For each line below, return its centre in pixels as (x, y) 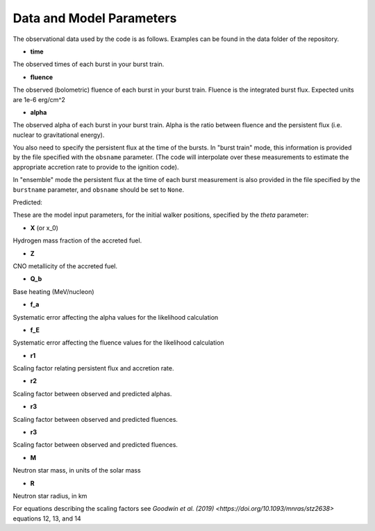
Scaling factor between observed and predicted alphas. (92, 393)
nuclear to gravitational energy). (59, 135)
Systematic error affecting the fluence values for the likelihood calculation (119, 343)
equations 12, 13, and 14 (47, 518)
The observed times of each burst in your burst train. (89, 64)
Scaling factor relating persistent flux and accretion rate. (93, 368)
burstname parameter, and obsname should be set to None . (99, 189)
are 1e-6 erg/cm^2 (39, 99)
